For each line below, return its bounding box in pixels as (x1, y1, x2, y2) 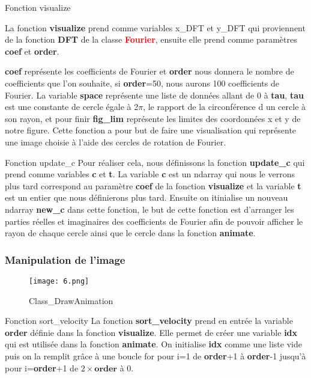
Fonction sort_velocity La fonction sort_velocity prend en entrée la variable (5, 314, 293, 327)
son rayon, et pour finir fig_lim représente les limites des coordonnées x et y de (5, 112, 301, 124)
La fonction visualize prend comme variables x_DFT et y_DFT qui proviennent (5, 21, 306, 34)
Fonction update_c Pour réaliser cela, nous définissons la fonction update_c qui (5, 156, 305, 168)
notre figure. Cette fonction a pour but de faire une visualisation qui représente (5, 124, 297, 136)
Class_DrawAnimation (29, 294, 113, 306)
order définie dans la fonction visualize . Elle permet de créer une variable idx (5, 326, 298, 338)
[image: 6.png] (29, 276, 89, 285)
